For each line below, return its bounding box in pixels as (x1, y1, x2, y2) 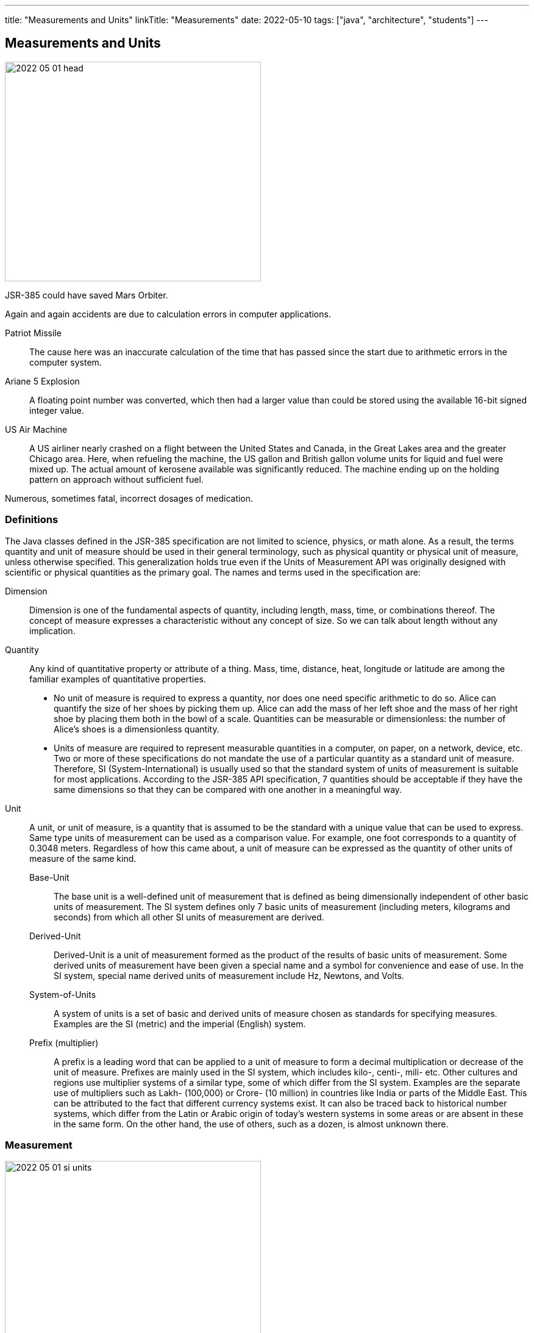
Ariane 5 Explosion (5, 375, 80, 386)
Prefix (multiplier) (29, 1037, 99, 1048)
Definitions (5, 513, 59, 526)
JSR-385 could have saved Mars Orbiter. (5, 289, 168, 300)
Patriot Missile (5, 327, 62, 338)
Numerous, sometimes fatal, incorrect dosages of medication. (5, 493, 254, 504)
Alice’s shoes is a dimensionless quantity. (54, 723, 219, 734)
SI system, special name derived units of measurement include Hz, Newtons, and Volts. (54, 970, 404, 981)
